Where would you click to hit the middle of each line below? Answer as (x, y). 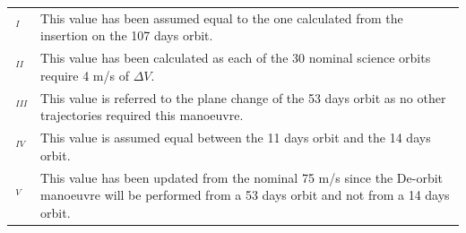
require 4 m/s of (85, 75)
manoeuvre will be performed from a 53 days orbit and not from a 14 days (245, 195)
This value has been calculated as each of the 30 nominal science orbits (236, 58)
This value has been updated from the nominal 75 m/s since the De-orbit (242, 177)
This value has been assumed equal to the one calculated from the (222, 17)
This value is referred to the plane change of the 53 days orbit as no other (243, 97)
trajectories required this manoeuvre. (142, 115)
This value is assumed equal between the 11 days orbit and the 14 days (236, 138)
